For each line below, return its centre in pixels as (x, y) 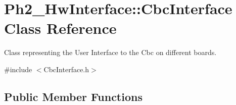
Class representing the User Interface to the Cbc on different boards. (110, 52)
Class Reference (60, 28)
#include (18, 69)
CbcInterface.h (66, 69)
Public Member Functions (73, 96)
